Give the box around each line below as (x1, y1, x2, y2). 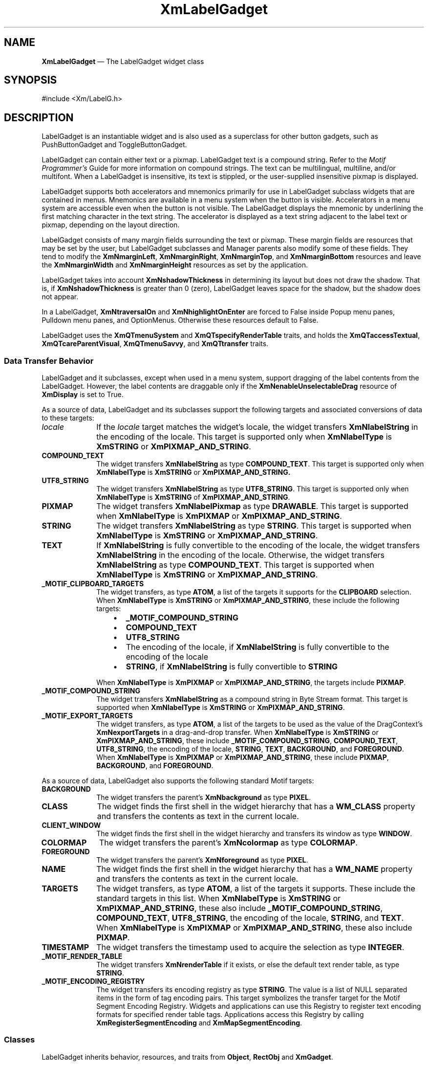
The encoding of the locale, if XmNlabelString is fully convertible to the (126, 642, 389, 652)
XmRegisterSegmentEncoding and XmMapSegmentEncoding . (96, 1019, 302, 1027)
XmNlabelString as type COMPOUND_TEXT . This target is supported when (96, 560, 374, 570)
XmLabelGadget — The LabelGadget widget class (42, 57, 204, 66)
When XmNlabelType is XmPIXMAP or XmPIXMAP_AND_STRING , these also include (96, 923, 412, 933)
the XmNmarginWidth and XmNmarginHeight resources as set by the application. (42, 261, 308, 269)
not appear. (42, 292, 79, 301)
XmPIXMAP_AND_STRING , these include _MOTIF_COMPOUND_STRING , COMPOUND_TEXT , (96, 736, 398, 745)
